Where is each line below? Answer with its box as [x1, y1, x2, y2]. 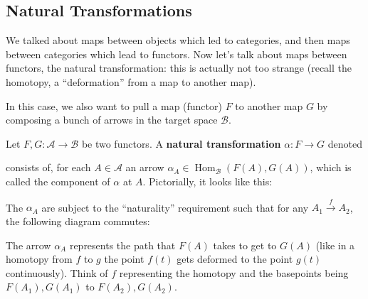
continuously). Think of [6, 265, 108, 280]
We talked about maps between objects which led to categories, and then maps [6, 33, 350, 48]
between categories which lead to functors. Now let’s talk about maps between [6, 46, 347, 61]
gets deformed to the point [177, 251, 293, 266]
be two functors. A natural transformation [81, 136, 281, 151]
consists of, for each [6, 160, 91, 175]
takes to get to [213, 237, 277, 252]
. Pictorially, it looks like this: [142, 173, 273, 188]
